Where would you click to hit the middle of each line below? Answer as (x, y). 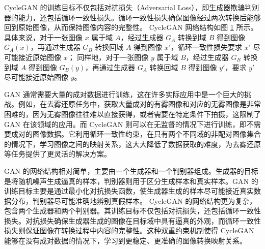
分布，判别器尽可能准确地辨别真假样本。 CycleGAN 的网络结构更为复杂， (134, 200)
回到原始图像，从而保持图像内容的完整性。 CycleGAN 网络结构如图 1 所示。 (131, 27)
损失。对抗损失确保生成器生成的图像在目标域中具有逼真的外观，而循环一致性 (132, 220)
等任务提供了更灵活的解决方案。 (58, 154)
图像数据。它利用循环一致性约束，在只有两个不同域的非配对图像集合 (147, 134)
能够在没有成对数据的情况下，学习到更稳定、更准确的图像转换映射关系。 (125, 241)
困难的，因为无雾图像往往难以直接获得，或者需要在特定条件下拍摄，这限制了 (132, 114)
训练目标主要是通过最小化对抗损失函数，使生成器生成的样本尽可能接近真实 (129, 191)
